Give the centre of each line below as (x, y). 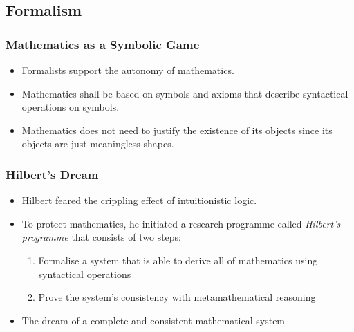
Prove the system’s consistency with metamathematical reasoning (177, 297)
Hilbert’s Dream (52, 174)
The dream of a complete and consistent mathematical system (153, 320)
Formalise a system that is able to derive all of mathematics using (178, 260)
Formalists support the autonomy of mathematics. (128, 70)
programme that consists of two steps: (102, 237)
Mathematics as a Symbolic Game (103, 44)
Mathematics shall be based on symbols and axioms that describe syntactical (185, 93)
